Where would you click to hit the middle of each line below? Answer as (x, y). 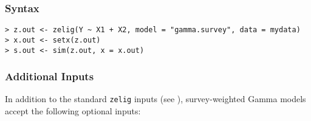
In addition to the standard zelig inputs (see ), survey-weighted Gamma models (155, 99)
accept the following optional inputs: (73, 111)
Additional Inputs (50, 76)
